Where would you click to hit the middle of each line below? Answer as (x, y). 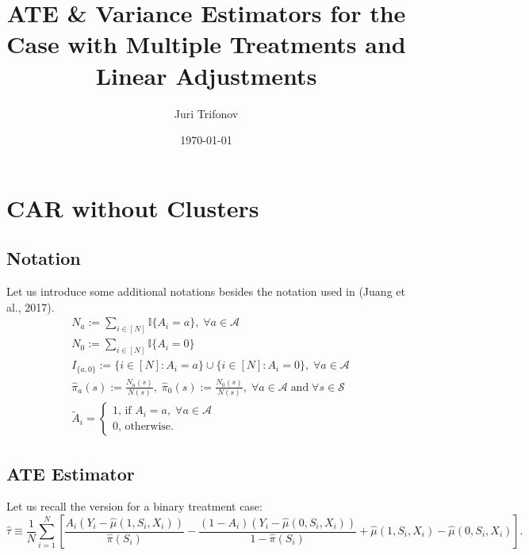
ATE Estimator (71, 473)
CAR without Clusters (133, 207)
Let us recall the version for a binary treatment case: (134, 506)
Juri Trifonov (206, 113)
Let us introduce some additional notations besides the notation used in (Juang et (206, 291)
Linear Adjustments (206, 75)
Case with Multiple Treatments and (206, 44)
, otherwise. (146, 426)
